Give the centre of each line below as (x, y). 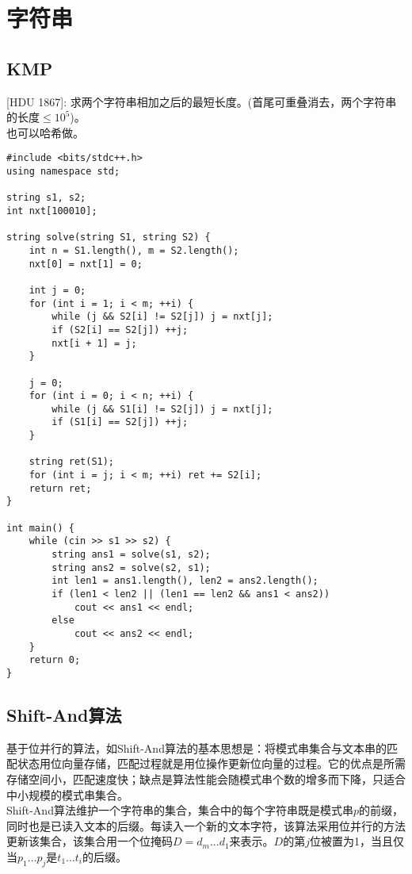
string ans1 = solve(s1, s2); (131, 555)
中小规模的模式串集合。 (67, 794)
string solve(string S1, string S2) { (109, 238)
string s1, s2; (46, 198)
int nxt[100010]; (52, 211)
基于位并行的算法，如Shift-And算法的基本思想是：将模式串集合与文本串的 (196, 747)
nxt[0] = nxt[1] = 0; (86, 264)
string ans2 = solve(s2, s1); (131, 567)
